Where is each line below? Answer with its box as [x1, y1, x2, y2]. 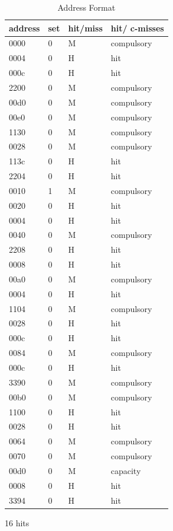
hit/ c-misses [110, 21, 164, 34]
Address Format [57, 1, 116, 13]
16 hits [5, 516, 30, 529]
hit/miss [68, 21, 103, 34]
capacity [110, 464, 141, 476]
